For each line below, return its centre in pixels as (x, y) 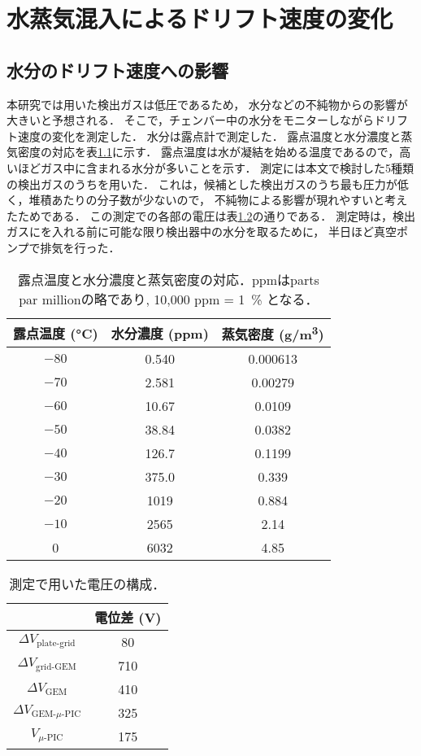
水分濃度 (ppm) (160, 333)
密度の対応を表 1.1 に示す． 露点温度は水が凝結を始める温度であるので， (208, 152)
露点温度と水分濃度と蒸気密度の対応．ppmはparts (168, 279)
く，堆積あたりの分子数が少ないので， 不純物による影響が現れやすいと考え (207, 200)
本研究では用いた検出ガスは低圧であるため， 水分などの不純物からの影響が (207, 104)
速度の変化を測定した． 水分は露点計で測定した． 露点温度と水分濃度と (209, 135)
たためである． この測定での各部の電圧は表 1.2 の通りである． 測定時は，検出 (211, 215)
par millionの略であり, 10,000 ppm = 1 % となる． (169, 299)
